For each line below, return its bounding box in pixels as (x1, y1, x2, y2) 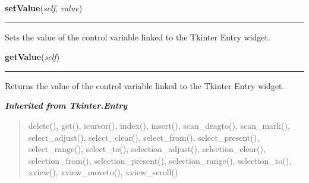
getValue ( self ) (5, 51, 60, 63)
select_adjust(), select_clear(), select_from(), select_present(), (28, 131, 260, 143)
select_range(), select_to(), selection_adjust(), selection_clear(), (28, 143, 266, 155)
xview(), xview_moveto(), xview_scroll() (28, 166, 178, 178)
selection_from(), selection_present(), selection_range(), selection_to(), (28, 154, 292, 166)
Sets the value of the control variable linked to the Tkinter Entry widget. (5, 30, 270, 43)
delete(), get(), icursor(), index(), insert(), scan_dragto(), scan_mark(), (28, 119, 290, 131)
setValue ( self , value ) (5, 2, 83, 14)
